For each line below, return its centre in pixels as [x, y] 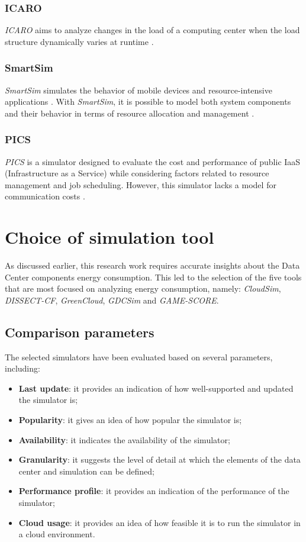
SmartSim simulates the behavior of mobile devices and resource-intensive [138, 90]
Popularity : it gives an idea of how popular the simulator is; [130, 420]
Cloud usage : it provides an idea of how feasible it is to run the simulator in [160, 522]
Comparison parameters [80, 332]
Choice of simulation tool [109, 237]
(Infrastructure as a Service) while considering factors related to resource [137, 173]
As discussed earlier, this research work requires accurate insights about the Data [152, 265]
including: [22, 368]
